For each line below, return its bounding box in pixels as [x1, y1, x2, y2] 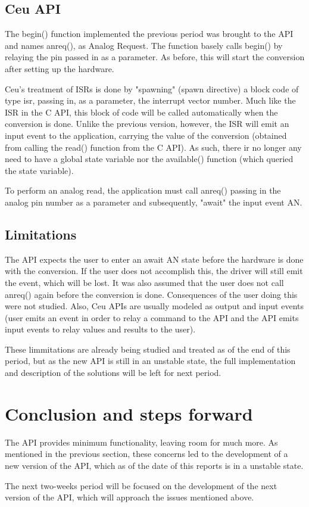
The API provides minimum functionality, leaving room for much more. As [5, 436, 278, 448]
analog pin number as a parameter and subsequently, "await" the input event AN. [5, 195, 302, 208]
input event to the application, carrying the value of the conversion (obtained [5, 129, 287, 141]
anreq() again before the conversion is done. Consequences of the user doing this [5, 288, 298, 300]
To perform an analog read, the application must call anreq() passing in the [5, 184, 281, 197]
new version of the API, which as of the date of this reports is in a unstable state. [5, 459, 304, 471]
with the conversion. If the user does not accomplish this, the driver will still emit [5, 265, 303, 277]
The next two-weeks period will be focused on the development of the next [5, 479, 277, 492]
